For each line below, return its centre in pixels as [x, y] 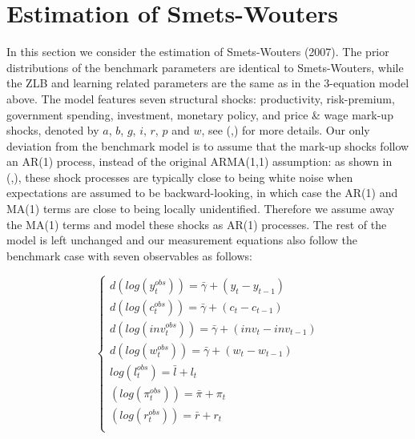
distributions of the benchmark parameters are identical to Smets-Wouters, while [205, 67]
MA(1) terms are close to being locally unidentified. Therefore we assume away [201, 209]
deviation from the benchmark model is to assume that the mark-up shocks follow [208, 145]
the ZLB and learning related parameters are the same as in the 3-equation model [208, 83]
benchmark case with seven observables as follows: [129, 255]
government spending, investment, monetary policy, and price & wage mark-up [200, 114]
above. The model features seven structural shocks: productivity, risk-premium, [201, 98]
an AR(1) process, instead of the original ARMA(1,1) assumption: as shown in [199, 161]
